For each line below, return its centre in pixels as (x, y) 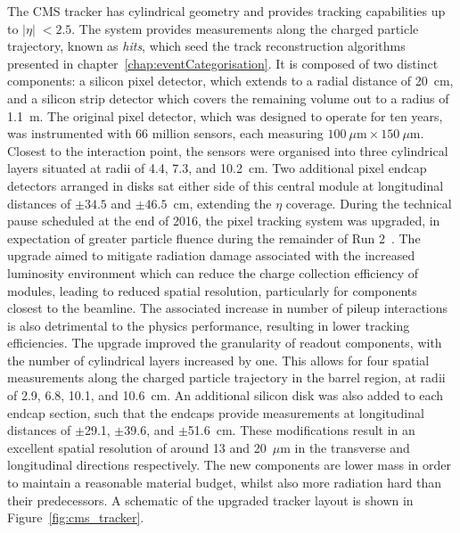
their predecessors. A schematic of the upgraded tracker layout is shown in (210, 500)
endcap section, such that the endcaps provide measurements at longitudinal (216, 412)
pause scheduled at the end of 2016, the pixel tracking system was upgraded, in (224, 221)
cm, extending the (222, 203)
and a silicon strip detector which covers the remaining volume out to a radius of (228, 98)
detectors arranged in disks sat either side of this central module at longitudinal (226, 185)
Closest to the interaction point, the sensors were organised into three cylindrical (228, 150)
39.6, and (149, 430)
